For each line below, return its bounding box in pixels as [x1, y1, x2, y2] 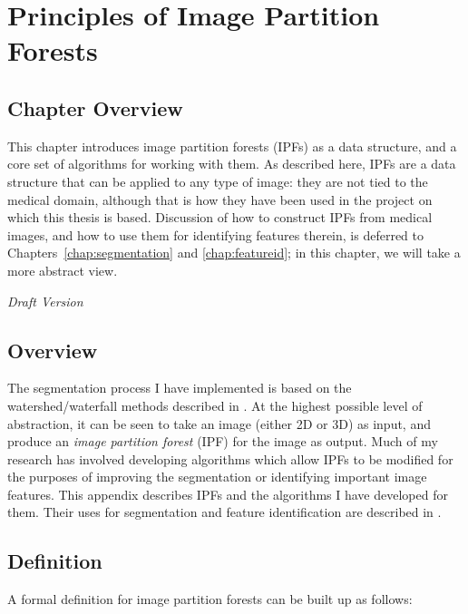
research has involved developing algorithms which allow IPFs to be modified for [7, 449, 453, 468]
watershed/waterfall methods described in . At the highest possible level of [7, 395, 423, 414]
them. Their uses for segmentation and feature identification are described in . [7, 502, 442, 521]
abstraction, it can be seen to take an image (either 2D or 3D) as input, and [7, 414, 431, 433]
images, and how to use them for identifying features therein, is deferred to [7, 225, 424, 244]
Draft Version [7, 291, 83, 310]
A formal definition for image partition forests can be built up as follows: [7, 590, 413, 609]
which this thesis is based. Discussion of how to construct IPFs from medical [7, 208, 433, 227]
